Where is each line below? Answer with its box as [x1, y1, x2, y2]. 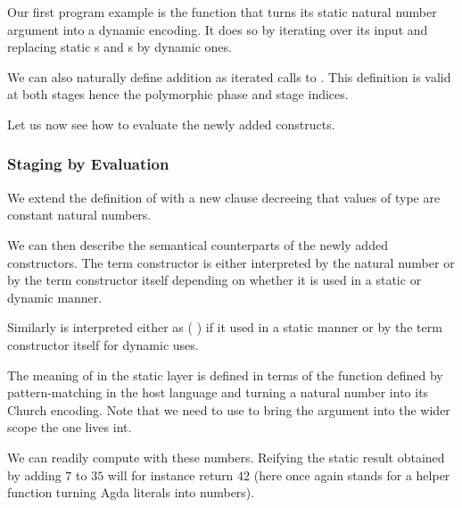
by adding [7, 465, 62, 484]
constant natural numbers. [7, 205, 152, 224]
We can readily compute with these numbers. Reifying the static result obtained [7, 447, 445, 466]
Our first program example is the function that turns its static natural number [7, 3, 437, 21]
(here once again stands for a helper [253, 465, 450, 484]
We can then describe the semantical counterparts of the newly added [7, 235, 388, 254]
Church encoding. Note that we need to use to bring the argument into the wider [7, 400, 450, 419]
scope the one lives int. [7, 418, 132, 437]
